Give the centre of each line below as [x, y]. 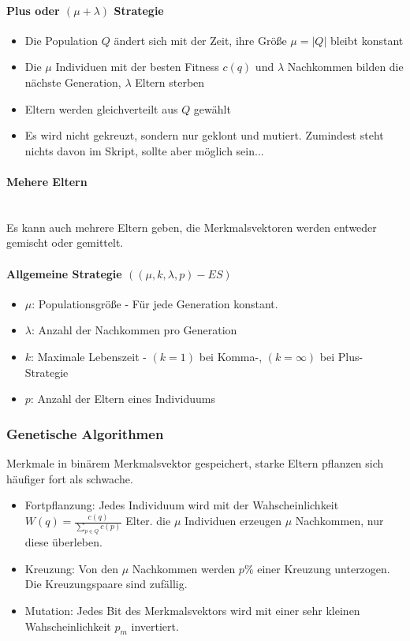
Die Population [61, 40]
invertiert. [155, 626]
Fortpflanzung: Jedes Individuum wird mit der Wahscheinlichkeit [182, 505]
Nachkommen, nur [339, 521]
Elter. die [148, 521]
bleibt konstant [367, 40]
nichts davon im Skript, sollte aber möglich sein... [144, 150]
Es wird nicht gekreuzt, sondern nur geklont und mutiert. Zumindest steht [204, 135]
